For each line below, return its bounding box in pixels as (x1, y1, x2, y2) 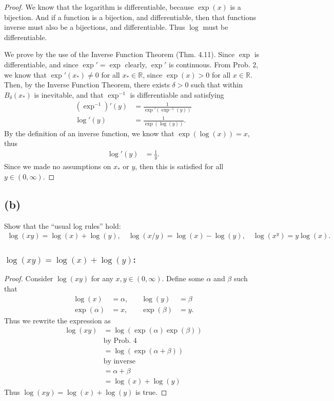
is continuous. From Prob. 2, (169, 59, 259, 69)
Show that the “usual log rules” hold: (4, 220, 121, 231)
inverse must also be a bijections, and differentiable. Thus (4, 22, 185, 32)
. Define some (162, 273, 204, 284)
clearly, (125, 59, 147, 69)
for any (91, 273, 113, 284)
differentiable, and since (4, 59, 78, 69)
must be (203, 22, 228, 32)
